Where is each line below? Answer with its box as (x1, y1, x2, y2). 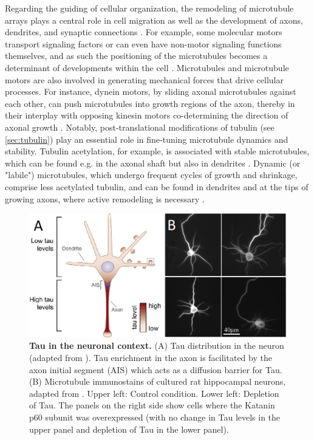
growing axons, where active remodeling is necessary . (5, 192, 205, 205)
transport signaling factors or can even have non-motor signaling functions (5, 37, 282, 50)
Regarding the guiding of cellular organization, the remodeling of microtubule (5, 2, 294, 14)
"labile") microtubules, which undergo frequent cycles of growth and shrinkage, (5, 168, 298, 181)
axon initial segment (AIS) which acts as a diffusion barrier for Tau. (29, 363, 282, 376)
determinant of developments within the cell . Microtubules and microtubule (5, 61, 289, 74)
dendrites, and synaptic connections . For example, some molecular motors (5, 26, 282, 38)
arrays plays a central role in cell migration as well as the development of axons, (5, 13, 303, 26)
